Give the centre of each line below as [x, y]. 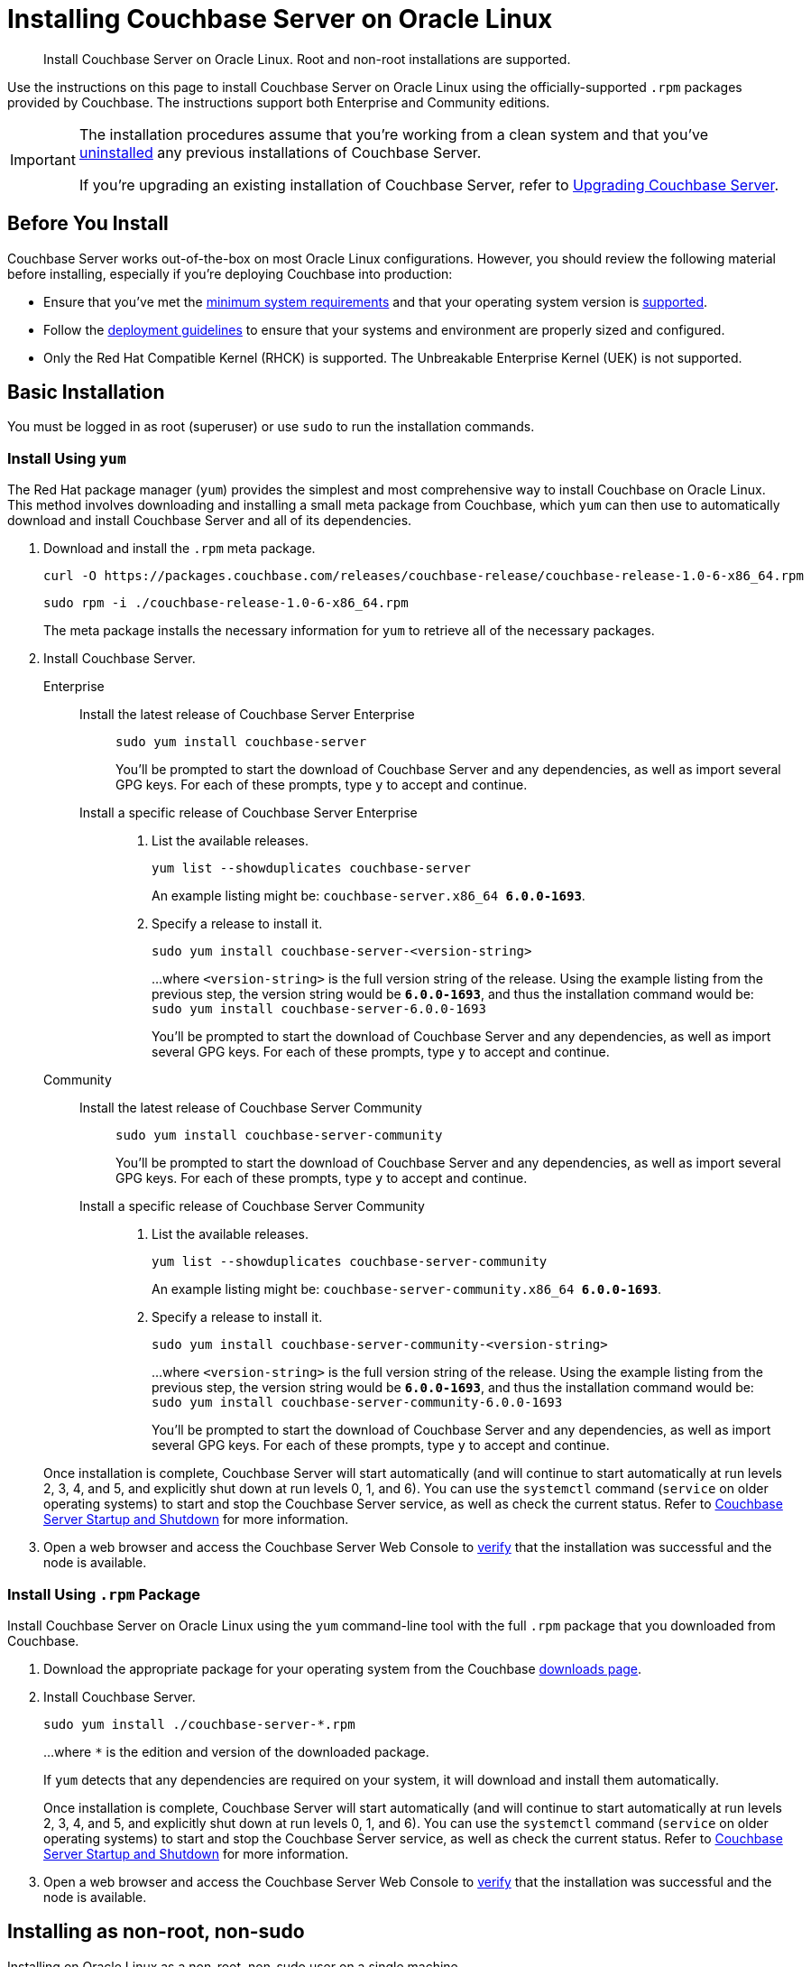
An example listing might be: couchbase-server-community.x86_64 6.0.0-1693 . [407, 1289]
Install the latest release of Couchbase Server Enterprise [247, 715]
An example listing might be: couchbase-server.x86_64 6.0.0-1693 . [369, 896]
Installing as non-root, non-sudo [156, 1932]
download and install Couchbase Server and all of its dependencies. [210, 521]
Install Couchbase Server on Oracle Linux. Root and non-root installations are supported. [307, 59]
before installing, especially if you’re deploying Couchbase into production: [230, 273]
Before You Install [88, 224]
